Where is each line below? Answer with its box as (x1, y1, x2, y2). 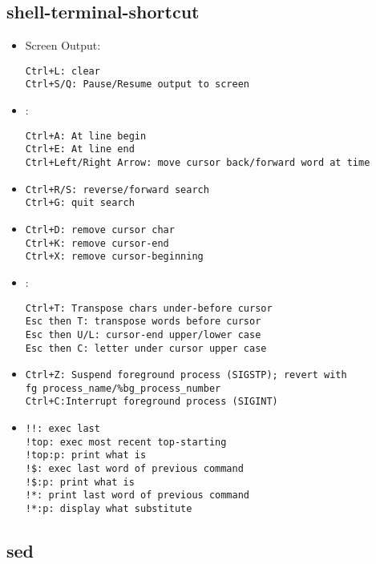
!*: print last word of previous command (25, 489, 249, 502)
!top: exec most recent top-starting (25, 436, 227, 448)
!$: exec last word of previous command (25, 463, 244, 475)
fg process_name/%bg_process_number (25, 382, 221, 394)
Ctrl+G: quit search (25, 197, 135, 209)
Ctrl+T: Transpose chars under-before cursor (25, 302, 273, 314)
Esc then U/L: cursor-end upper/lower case (25, 328, 261, 340)
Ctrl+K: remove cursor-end (25, 237, 169, 249)
